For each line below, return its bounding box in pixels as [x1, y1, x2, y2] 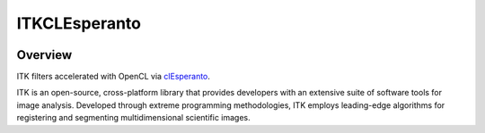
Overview [16, 47, 73, 62]
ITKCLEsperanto [16, 13, 141, 33]
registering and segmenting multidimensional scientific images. [16, 112, 251, 123]
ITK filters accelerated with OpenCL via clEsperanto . [16, 71, 211, 82]
